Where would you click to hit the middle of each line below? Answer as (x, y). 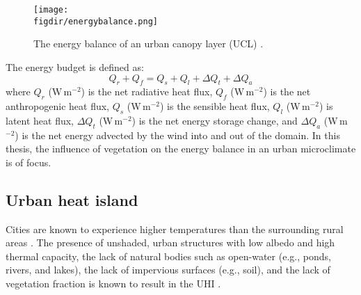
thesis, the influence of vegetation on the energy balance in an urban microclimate (181, 149)
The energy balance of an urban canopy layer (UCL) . (149, 43)
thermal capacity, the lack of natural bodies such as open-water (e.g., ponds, (168, 256)
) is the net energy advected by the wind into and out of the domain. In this (177, 135)
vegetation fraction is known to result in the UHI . (113, 284)
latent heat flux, (40, 120)
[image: (51, 10)
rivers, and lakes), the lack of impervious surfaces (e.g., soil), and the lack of (168, 270)
